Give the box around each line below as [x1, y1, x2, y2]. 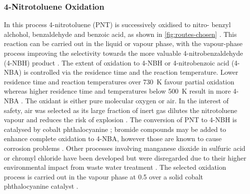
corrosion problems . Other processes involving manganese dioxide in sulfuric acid [4, 143, 246, 153]
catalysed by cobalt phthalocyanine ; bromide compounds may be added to [4, 124, 226, 134]
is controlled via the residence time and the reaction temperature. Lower [24, 67, 238, 77]
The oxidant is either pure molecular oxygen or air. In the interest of [25, 95, 229, 105]
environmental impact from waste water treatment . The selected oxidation [4, 162, 226, 172]
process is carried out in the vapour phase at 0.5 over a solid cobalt [4, 171, 204, 181]
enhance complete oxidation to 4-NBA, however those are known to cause [4, 133, 222, 144]
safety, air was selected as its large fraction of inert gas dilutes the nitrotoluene [4, 105, 237, 115]
